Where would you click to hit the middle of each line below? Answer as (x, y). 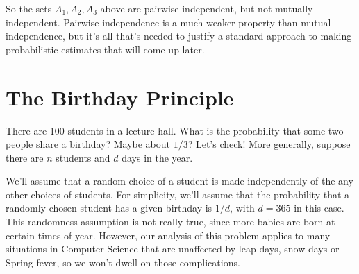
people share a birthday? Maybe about (88, 144)
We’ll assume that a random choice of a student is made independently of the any (179, 181)
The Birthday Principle (120, 97)
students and (83, 157)
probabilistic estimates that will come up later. (105, 49)
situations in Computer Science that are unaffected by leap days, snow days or (173, 249)
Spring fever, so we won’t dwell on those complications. (123, 262)
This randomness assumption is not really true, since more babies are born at (170, 222)
